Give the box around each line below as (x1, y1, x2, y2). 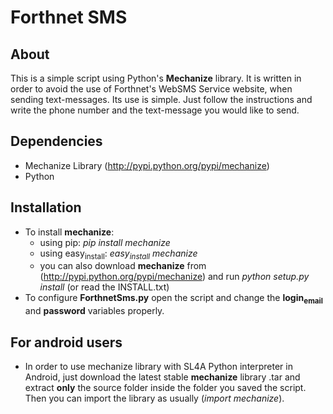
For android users (10, 334, 123, 351)
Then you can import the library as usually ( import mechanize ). (24, 392, 285, 405)
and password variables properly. (24, 305, 165, 317)
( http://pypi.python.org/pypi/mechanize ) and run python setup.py (39, 271, 310, 283)
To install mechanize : (24, 226, 115, 238)
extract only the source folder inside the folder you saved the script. (24, 382, 307, 394)
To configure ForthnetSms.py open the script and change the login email (24, 292, 323, 306)
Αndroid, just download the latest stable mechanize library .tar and (24, 371, 301, 383)
